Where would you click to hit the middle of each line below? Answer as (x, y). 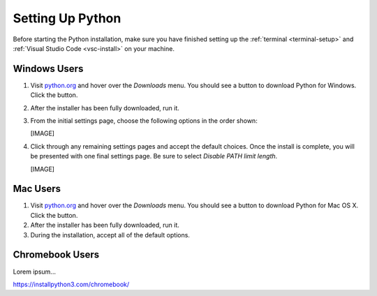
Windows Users (48, 69)
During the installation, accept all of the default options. (110, 235)
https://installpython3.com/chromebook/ (71, 284)
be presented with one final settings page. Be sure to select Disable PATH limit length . (154, 156)
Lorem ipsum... (34, 272)
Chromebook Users (56, 255)
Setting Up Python (67, 18)
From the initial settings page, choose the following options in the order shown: (144, 121)
